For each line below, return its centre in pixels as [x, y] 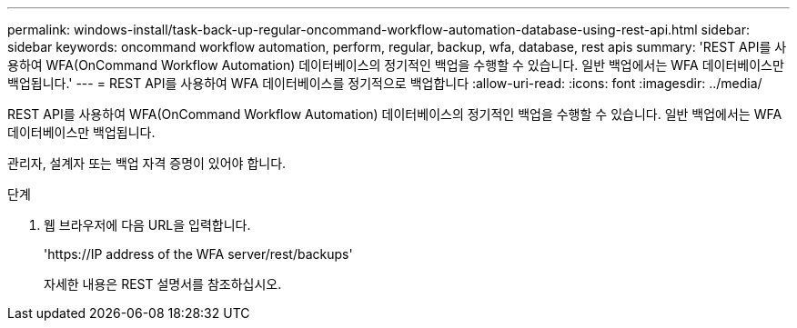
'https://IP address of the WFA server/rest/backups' [198, 254]
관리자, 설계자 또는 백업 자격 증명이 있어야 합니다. [147, 163]
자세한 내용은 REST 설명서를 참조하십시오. [163, 284]
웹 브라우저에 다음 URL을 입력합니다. [147, 225]
